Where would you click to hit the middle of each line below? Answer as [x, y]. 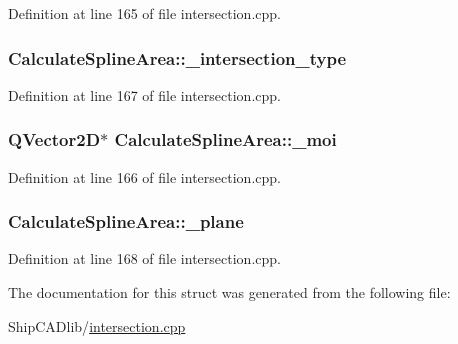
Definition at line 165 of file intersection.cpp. [144, 13]
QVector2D [54, 139]
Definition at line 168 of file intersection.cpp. [144, 258]
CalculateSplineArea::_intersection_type [177, 57]
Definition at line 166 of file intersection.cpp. [144, 176]
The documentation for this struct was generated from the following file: [229, 292]
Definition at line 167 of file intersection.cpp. [144, 94]
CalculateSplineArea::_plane [126, 221]
